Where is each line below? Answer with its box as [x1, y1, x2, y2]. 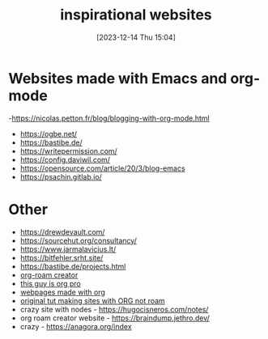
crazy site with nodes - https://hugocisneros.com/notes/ [19, 304, 209, 314]
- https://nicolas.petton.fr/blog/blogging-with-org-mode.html [8, 113, 210, 123]
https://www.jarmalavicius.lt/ [19, 244, 117, 254]
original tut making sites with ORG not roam [19, 295, 166, 305]
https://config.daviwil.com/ [19, 155, 111, 164]
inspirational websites [60, 6, 212, 24]
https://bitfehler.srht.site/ [19, 252, 104, 262]
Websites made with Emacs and [8, 69, 228, 87]
